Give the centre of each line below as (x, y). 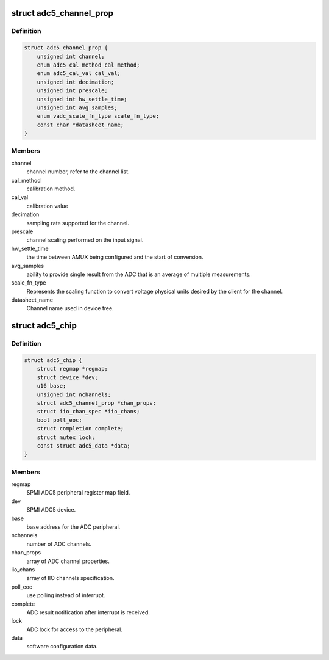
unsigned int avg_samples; (77, 107)
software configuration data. (62, 647)
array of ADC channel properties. (68, 561)
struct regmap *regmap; (72, 369)
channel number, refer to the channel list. (78, 172)
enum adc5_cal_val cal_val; (79, 74)
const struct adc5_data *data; (83, 445)
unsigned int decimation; (76, 82)
